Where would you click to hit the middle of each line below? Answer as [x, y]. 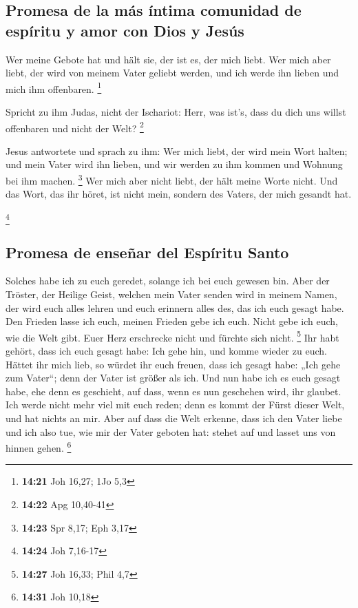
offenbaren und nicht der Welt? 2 [75, 127]
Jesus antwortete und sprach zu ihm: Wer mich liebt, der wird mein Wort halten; [177, 150]
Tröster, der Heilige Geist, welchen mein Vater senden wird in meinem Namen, [171, 294]
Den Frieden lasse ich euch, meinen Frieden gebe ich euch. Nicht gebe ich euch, [172, 321]
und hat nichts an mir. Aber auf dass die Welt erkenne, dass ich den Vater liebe [174, 418]
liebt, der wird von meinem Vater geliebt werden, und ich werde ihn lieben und [172, 73]
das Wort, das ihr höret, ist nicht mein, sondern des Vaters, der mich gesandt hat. [179, 194]
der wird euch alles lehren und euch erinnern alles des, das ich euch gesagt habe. [175, 307]
